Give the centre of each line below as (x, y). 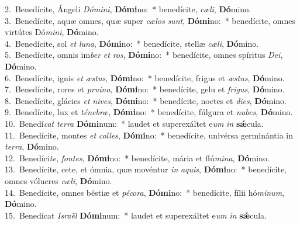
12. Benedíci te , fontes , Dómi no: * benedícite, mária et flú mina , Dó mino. (137, 157)
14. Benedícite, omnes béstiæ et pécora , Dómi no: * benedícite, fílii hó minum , (144, 192)
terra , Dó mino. (32, 146)
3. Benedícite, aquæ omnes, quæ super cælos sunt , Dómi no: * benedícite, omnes (150, 20)
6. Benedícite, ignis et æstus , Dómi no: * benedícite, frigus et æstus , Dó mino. (145, 77)
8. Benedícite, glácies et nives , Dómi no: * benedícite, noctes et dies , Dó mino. (146, 100)
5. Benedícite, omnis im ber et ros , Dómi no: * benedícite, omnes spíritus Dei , (144, 55)
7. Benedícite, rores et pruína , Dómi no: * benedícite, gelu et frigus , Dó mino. (145, 89)
